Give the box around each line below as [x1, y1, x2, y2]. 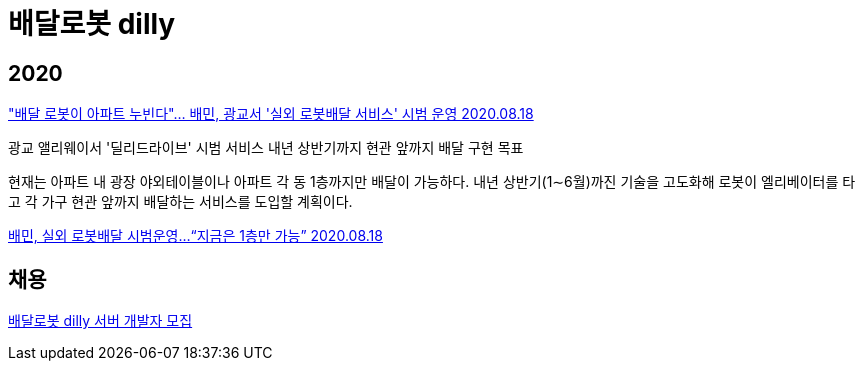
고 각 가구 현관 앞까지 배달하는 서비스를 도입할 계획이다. [8, 193, 353, 211]
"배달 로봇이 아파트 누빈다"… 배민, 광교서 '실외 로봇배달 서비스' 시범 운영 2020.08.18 [8, 105, 534, 123]
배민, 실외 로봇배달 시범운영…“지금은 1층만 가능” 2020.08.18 [8, 227, 383, 245]
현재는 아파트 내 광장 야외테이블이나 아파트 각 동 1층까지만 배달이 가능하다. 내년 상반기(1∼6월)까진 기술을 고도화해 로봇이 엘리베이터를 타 [8, 173, 856, 191]
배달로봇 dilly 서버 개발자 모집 [8, 312, 193, 330]
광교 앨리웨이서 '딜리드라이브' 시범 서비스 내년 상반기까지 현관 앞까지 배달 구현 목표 [8, 139, 524, 157]
